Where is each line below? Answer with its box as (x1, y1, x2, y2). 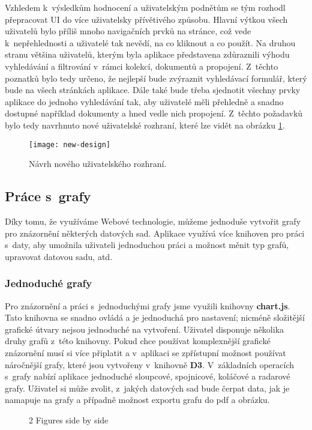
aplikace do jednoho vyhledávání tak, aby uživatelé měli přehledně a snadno (5, 95, 284, 107)
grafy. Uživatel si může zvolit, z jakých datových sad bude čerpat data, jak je (5, 381, 290, 394)
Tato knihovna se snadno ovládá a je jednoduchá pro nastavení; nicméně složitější (5, 311, 305, 324)
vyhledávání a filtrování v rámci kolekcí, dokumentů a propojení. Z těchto (5, 59, 278, 72)
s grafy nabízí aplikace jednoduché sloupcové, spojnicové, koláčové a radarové (5, 370, 290, 383)
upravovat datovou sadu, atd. (5, 250, 113, 262)
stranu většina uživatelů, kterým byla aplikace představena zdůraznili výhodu (5, 48, 290, 61)
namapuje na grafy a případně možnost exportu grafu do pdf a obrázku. (5, 393, 270, 406)
